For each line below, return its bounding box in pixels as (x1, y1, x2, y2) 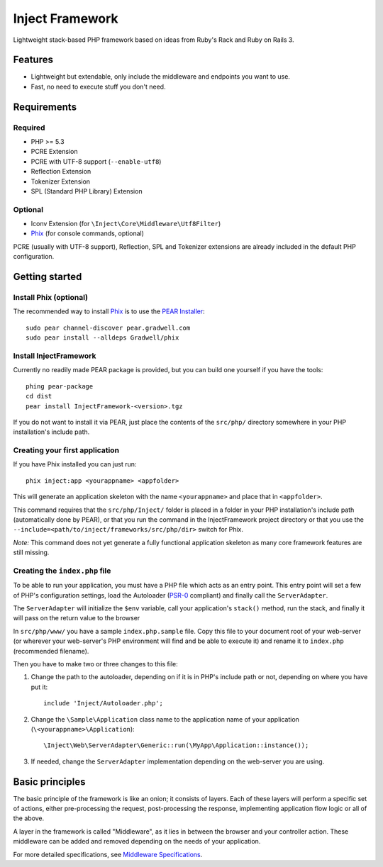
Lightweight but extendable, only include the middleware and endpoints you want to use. (30, 72, 291, 81)
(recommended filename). (13, 647, 89, 655)
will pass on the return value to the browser (13, 614, 140, 622)
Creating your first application (13, 445, 120, 455)
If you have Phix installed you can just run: (13, 460, 137, 469)
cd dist (26, 392, 52, 401)
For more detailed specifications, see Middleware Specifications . (13, 850, 203, 858)
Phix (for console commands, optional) (30, 229, 145, 237)
